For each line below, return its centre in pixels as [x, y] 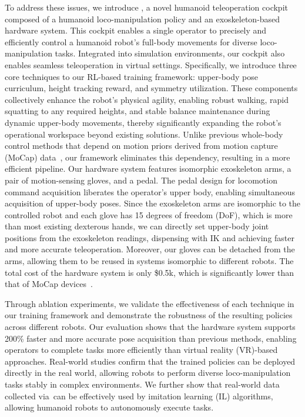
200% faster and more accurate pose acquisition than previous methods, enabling [151, 338]
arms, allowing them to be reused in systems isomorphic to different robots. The [149, 261]
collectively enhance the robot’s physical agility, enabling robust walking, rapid [147, 99]
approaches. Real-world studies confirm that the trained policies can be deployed [150, 361]
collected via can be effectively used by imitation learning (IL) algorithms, [139, 396]
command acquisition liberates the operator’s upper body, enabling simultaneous [150, 191]
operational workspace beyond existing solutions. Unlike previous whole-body [144, 134]
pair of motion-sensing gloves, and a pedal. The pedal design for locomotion [141, 180]
